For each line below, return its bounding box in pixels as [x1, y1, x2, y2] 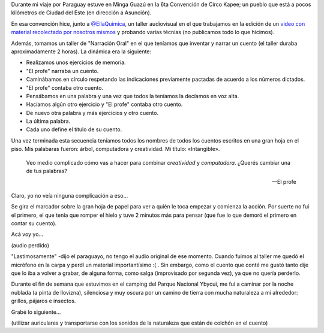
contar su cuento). [11, 219, 57, 227]
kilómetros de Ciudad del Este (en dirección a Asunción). [11, 9, 152, 16]
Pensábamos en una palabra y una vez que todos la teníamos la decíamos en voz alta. [26, 92, 239, 99]
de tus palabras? [26, 168, 67, 175]
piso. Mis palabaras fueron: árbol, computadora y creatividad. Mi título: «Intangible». [11, 146, 220, 153]
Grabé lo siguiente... [11, 308, 61, 316]
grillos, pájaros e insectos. [11, 297, 76, 305]
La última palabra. [26, 117, 71, 125]
